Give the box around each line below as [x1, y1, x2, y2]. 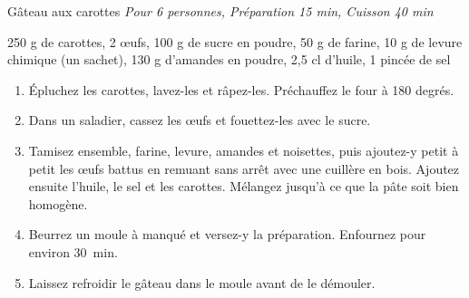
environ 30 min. [28, 242, 118, 261]
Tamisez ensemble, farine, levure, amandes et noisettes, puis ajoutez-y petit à [28, 140, 459, 159]
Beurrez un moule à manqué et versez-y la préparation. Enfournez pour [28, 225, 426, 244]
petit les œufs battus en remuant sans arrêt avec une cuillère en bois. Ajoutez [28, 159, 460, 178]
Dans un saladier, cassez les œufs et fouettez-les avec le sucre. [28, 111, 371, 130]
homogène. [28, 194, 88, 213]
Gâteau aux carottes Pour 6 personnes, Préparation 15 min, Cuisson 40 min [7, 2, 434, 20]
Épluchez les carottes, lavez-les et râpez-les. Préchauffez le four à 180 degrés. [28, 80, 454, 99]
